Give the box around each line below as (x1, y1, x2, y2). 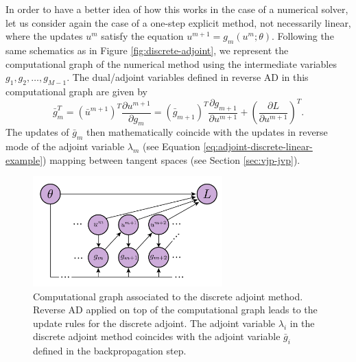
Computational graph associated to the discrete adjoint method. (33, 289, 303, 303)
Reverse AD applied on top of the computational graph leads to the (33, 302, 318, 317)
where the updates (5, 29, 83, 43)
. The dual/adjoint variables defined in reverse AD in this (67, 70, 309, 84)
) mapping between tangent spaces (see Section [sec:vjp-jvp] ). (43, 152, 300, 167)
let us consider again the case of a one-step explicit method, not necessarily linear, (5, 15, 351, 29)
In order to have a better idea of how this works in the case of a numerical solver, (5, 2, 348, 16)
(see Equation (143, 139, 200, 154)
